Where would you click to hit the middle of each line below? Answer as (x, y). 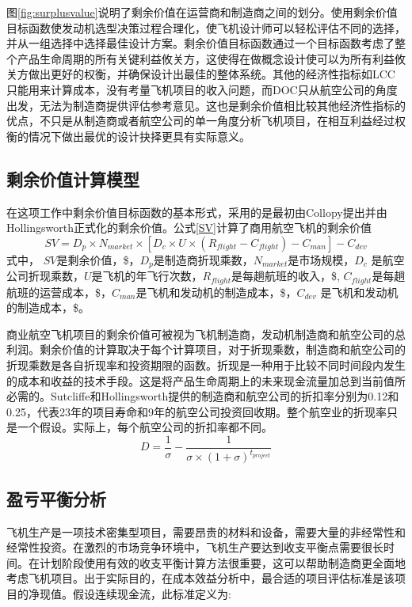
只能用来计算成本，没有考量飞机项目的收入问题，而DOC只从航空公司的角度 (202, 89)
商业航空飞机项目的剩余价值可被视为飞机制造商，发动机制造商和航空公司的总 (206, 334)
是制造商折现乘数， (203, 259)
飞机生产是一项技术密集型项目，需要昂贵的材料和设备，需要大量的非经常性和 (206, 531)
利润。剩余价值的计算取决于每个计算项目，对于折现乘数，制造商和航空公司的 (206, 349)
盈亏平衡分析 (56, 498)
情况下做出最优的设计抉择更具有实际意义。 (139, 136)
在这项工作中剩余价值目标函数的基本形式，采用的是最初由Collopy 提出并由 (197, 212)
